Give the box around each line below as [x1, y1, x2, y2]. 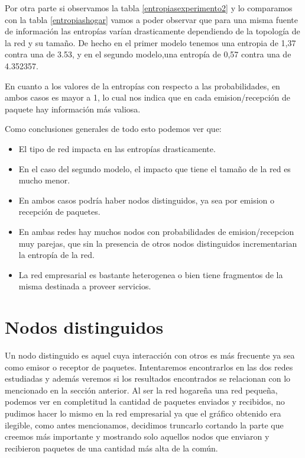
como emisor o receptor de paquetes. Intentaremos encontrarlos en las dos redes [5, 360, 293, 373]
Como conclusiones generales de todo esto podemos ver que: [5, 122, 222, 135]
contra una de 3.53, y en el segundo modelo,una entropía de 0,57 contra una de [5, 48, 291, 60]
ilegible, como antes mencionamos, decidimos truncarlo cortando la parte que [5, 418, 284, 431]
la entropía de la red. [18, 249, 95, 261]
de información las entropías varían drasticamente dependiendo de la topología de [5, 25, 300, 37]
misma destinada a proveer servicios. [18, 280, 151, 292]
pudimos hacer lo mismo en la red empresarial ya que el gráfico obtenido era [5, 407, 281, 419]
